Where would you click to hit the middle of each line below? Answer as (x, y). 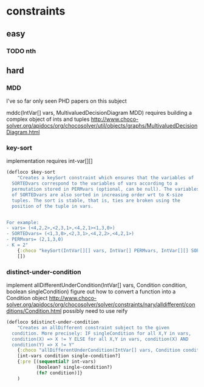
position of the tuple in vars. (53, 206)
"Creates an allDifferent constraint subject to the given (93, 327)
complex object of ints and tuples (48, 119)
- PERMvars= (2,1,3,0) (35, 239)
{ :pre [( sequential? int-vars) (57, 362)
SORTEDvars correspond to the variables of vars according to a (95, 183)
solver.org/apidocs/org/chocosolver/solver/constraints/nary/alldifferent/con (101, 304)
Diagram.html (23, 132)
